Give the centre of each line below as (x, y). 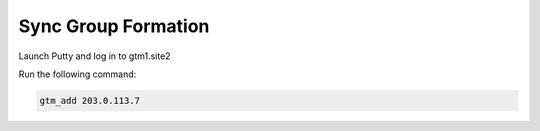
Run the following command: (77, 74)
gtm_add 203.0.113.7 (89, 100)
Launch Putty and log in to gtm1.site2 (94, 56)
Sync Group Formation (114, 26)
